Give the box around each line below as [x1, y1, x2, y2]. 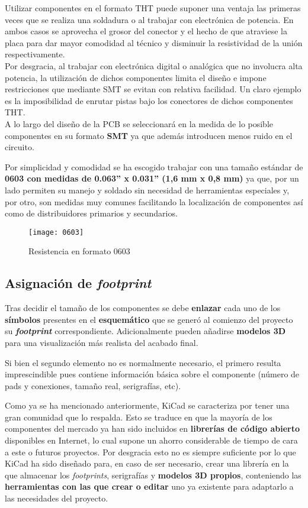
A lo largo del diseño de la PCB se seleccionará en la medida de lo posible [5, 117, 274, 130]
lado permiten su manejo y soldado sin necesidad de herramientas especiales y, [5, 183, 290, 196]
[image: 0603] [28, 228, 84, 237]
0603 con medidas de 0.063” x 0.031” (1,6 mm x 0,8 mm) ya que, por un [5, 172, 299, 185]
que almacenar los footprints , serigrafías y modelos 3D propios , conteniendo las [5, 468, 301, 481]
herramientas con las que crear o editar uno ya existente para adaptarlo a [5, 480, 294, 493]
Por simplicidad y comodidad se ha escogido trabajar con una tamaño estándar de [5, 160, 303, 173]
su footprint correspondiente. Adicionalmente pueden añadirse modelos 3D [5, 325, 286, 337]
